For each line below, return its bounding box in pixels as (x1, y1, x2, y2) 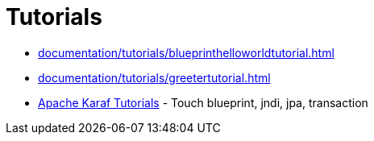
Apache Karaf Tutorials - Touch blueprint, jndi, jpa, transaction (38, 95, 368, 110)
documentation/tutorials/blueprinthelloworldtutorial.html (38, 45, 335, 60)
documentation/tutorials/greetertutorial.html (38, 70, 271, 85)
